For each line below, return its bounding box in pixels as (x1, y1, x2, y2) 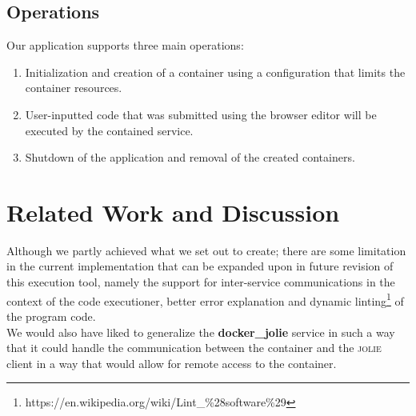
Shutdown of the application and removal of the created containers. (25, 149, 355, 166)
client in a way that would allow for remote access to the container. (6, 354, 337, 371)
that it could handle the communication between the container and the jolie (6, 339, 382, 356)
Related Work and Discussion (6, 195, 340, 228)
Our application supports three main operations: (6, 37, 244, 54)
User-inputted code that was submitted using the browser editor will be (25, 106, 377, 122)
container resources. (25, 79, 122, 96)
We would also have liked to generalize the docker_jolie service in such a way (6, 323, 395, 340)
